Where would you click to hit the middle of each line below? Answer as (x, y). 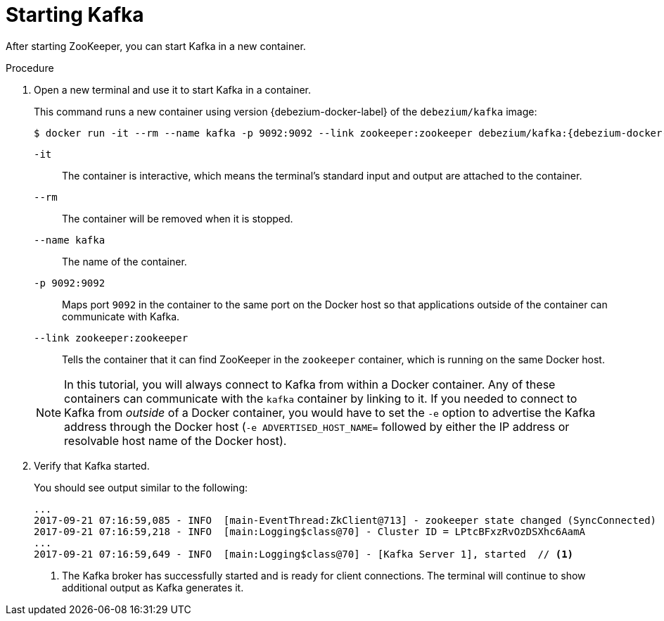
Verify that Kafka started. (92, 465)
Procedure (30, 68)
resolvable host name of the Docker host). (175, 440)
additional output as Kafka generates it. (153, 587)
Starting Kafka (75, 15)
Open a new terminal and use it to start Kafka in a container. (172, 89)
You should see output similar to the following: (141, 487)
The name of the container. (124, 261)
